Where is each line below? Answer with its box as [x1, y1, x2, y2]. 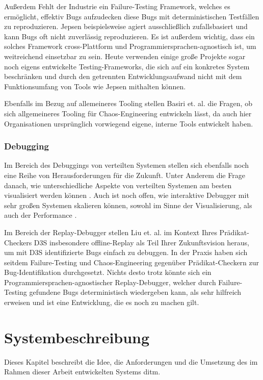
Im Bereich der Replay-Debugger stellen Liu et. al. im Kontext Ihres [4, 226, 217, 237]
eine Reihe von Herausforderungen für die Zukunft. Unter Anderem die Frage [4, 169, 245, 180]
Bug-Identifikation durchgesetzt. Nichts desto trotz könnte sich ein [4, 267, 212, 277]
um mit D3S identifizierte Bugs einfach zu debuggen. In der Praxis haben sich [4, 247, 248, 258]
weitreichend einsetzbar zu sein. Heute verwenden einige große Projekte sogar [4, 50, 246, 61]
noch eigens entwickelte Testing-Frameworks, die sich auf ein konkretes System [4, 61, 250, 71]
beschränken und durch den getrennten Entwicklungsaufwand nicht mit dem [4, 71, 242, 82]
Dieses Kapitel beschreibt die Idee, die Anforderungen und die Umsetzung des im [4, 356, 258, 367]
